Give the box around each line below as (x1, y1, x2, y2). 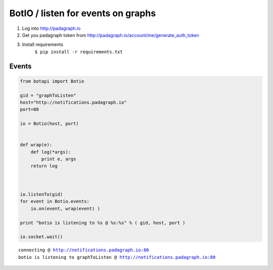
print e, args (41, 156, 76, 162)
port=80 (20, 107, 39, 112)
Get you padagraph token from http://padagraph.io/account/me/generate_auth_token (22, 32, 200, 38)
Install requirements (22, 41, 63, 48)
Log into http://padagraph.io (22, 25, 81, 31)
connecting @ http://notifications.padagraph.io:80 (18, 247, 149, 253)
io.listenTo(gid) (20, 191, 63, 197)
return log (30, 163, 58, 169)
